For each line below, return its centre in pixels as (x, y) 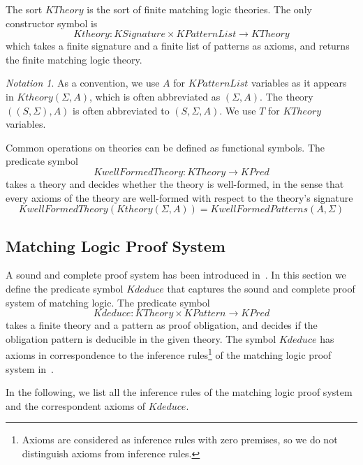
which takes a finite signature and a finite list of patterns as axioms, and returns (178, 46)
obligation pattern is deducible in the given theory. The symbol (141, 338)
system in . (30, 368)
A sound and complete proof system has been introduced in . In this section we (176, 275)
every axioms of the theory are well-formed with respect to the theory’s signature (179, 197)
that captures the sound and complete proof (261, 288)
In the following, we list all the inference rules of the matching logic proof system (179, 392)
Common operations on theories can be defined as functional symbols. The (165, 147)
